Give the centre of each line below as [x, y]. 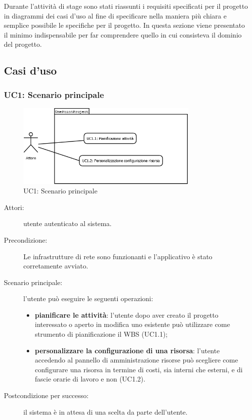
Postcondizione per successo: [46, 395]
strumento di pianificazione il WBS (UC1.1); [101, 334]
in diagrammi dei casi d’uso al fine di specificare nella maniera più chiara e [115, 15]
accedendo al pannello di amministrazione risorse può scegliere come [136, 360]
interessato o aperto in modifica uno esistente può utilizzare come [132, 324]
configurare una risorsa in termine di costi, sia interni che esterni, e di [139, 369]
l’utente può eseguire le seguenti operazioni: [88, 298]
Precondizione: [26, 239]
